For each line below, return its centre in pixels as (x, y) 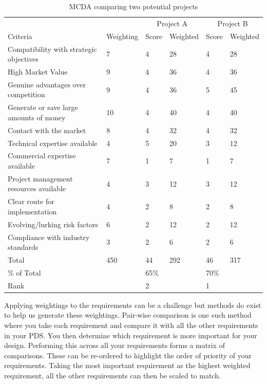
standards (23, 247)
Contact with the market (47, 130)
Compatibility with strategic (52, 49)
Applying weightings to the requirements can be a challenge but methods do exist (133, 305)
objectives (23, 59)
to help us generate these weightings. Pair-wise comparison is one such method (128, 315)
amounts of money (37, 117)
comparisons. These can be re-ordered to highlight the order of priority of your (128, 355)
